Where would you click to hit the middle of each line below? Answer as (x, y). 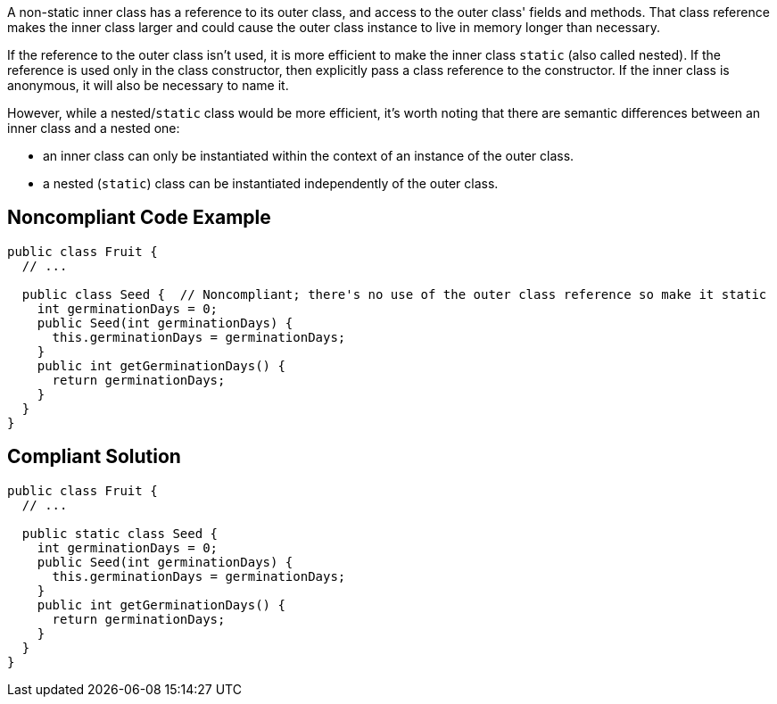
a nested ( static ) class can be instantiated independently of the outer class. (271, 183)
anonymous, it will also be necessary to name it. (148, 85)
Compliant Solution (94, 457)
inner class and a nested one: (94, 128)
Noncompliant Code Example (139, 218)
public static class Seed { (120, 533)
